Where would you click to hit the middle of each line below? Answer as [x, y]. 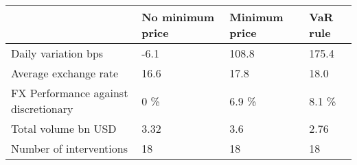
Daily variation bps [57, 53]
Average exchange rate [65, 73]
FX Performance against [70, 93]
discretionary [42, 109]
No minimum [178, 17]
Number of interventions [69, 148]
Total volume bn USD [64, 128]
